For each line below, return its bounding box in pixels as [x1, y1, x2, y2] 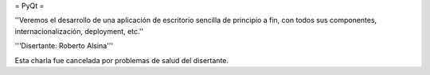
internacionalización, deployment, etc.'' [14, 26, 144, 36]
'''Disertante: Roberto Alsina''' [14, 41, 114, 51]
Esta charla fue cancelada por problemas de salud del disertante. [14, 55, 229, 65]
